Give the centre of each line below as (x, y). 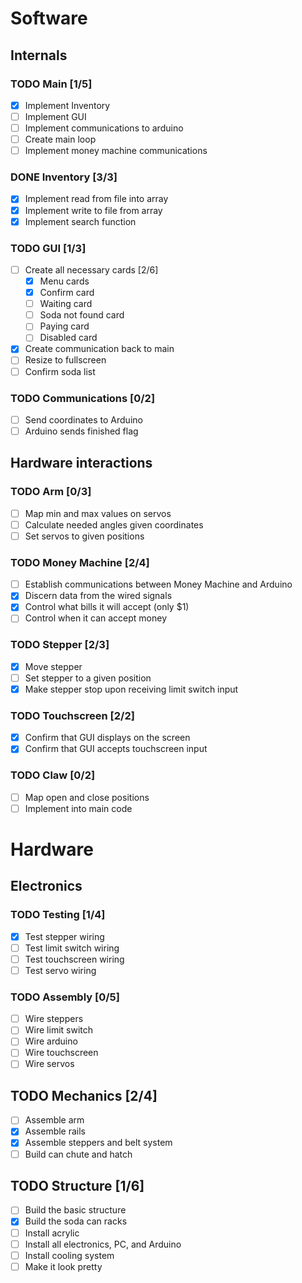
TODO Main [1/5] (51, 84)
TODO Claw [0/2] (53, 775)
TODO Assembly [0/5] (65, 997)
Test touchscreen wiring (74, 959)
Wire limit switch (59, 1030)
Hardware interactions (81, 463)
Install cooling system (69, 1255)
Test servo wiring (60, 970)
